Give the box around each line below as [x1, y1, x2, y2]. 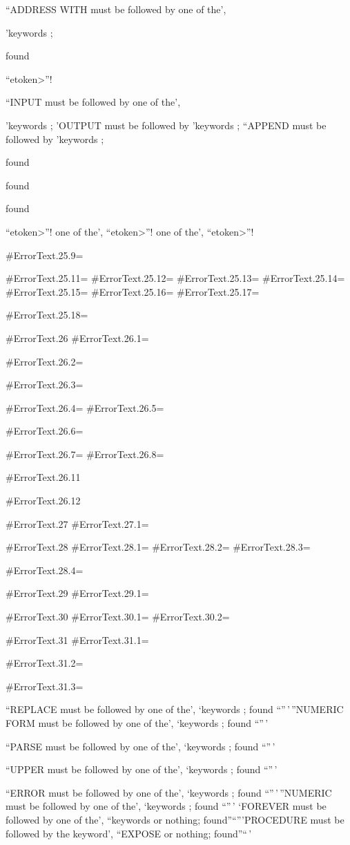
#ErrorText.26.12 [6, 493, 81, 508]
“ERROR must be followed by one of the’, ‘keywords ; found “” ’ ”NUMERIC [6, 785, 332, 799]
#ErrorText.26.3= [6, 377, 84, 392]
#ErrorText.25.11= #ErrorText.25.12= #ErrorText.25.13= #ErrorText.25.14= [6, 271, 345, 285]
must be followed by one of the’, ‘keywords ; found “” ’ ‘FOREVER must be [6, 799, 327, 813]
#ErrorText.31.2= [6, 656, 84, 670]
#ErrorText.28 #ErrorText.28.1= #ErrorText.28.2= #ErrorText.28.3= [6, 540, 311, 554]
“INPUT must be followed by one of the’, [6, 95, 181, 109]
